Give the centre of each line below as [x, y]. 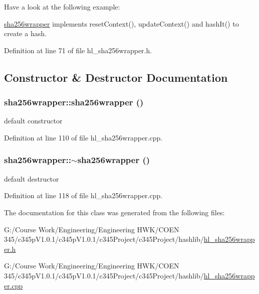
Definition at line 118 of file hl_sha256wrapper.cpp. [83, 195]
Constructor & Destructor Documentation [116, 77]
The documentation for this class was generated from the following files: [114, 212]
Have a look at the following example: [62, 7]
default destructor [32, 178]
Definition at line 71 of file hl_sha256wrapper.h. [78, 50]
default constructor [33, 121]
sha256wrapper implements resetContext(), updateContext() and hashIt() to [121, 23]
